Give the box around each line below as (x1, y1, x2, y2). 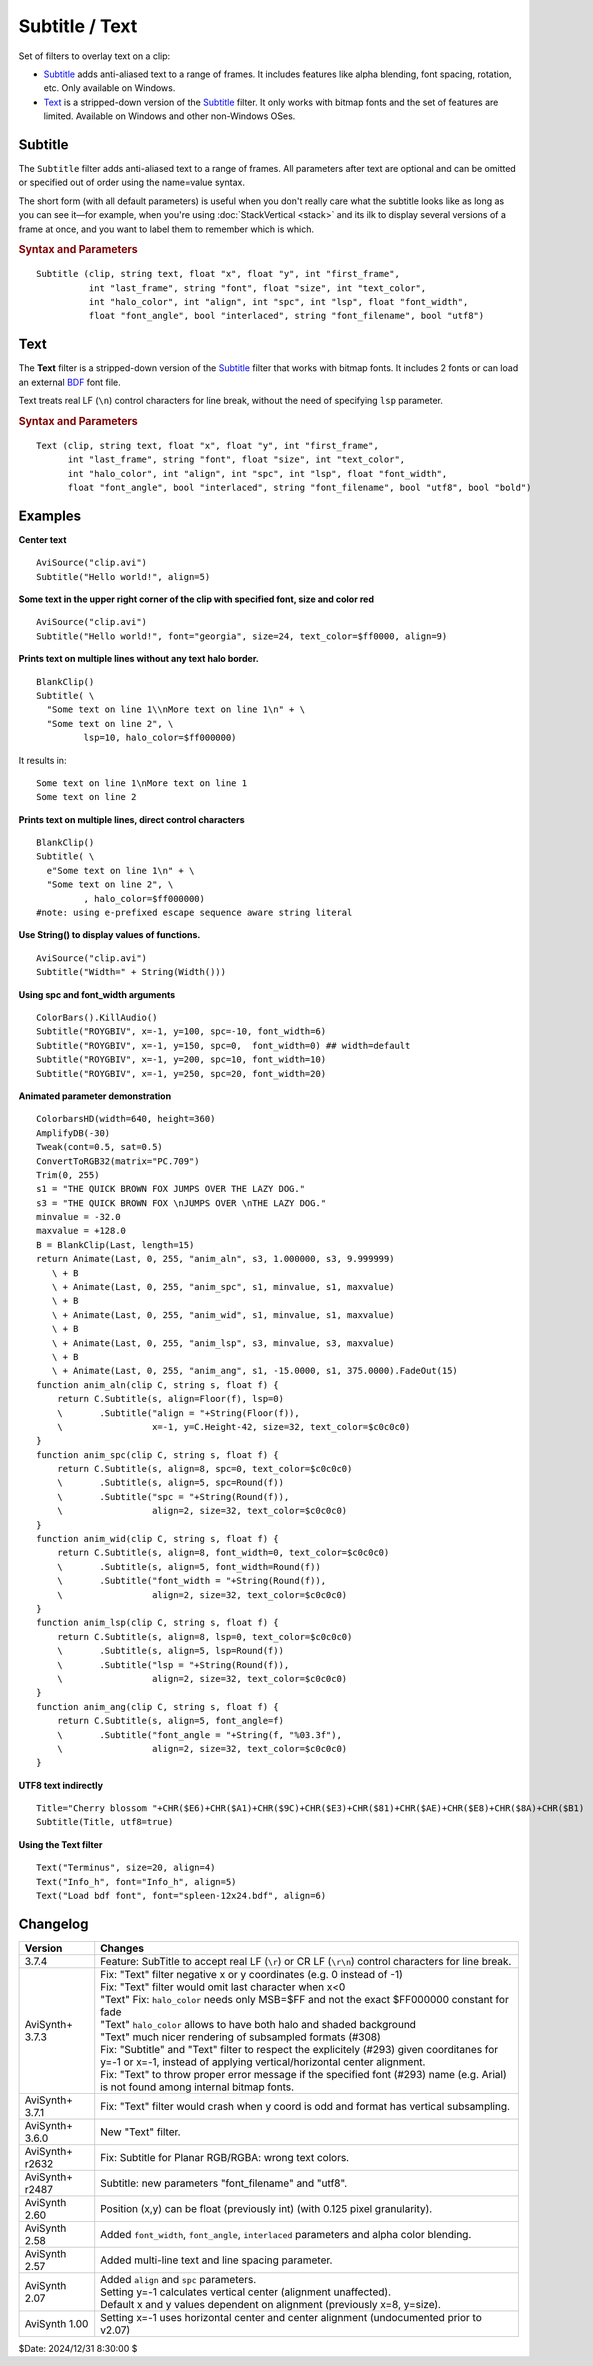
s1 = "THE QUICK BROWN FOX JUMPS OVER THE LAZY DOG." (36, 1183, 305, 1195)
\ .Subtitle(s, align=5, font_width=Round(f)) (56, 1561, 322, 1572)
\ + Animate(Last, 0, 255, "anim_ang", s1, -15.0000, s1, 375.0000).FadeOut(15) (51, 1365, 459, 1377)
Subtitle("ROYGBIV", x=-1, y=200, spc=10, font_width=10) (36, 1054, 327, 1065)
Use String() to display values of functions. (18, 929, 201, 941)
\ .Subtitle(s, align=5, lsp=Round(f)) (56, 1645, 285, 1657)
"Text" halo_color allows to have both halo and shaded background (100, 2017, 417, 2031)
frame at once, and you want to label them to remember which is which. (18, 223, 315, 235)
